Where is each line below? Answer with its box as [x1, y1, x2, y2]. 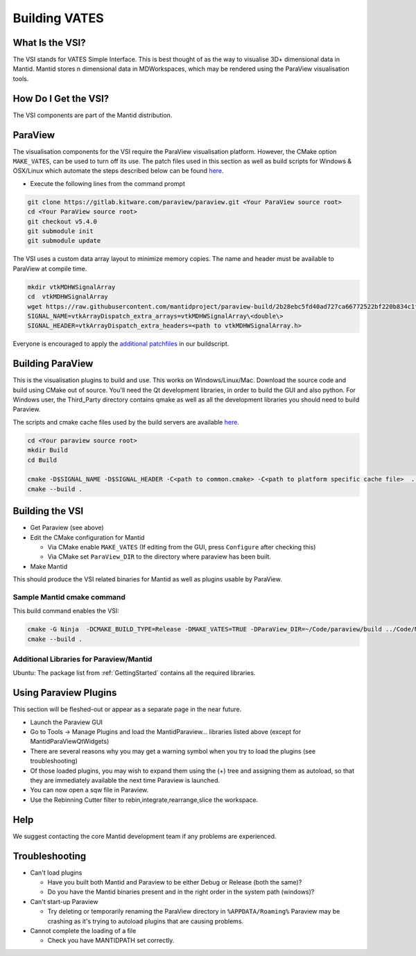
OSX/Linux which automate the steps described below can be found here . [12, 167, 225, 175]
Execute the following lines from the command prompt [30, 179, 185, 187]
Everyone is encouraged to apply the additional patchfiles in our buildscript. [12, 340, 229, 348]
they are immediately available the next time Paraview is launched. [30, 776, 220, 785]
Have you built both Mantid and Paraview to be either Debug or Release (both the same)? [47, 878, 302, 887]
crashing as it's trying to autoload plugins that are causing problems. [47, 916, 244, 925]
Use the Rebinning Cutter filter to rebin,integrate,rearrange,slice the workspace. [30, 795, 259, 804]
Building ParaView [12, 358, 94, 370]
